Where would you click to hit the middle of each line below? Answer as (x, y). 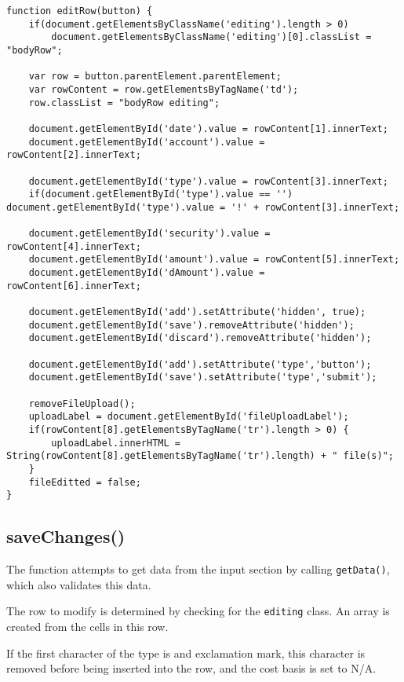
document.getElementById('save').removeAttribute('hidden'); (191, 325)
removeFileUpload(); (82, 403)
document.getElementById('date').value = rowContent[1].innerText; (208, 128)
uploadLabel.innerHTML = (116, 443)
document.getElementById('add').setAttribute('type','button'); (200, 364)
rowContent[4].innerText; (74, 246)
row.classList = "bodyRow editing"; (124, 103)
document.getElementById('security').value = (149, 234)
